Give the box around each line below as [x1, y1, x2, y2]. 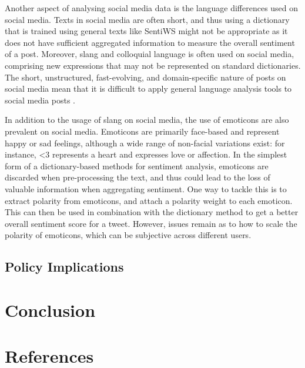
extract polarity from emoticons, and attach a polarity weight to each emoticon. [5, 194, 293, 206]
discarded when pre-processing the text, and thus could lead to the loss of [5, 171, 270, 183]
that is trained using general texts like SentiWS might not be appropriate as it [5, 25, 288, 37]
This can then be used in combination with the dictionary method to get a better [5, 206, 299, 218]
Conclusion [5, 297, 96, 322]
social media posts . [5, 93, 76, 106]
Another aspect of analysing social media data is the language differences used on [5, 2, 299, 14]
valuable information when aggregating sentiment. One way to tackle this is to [5, 182, 287, 195]
